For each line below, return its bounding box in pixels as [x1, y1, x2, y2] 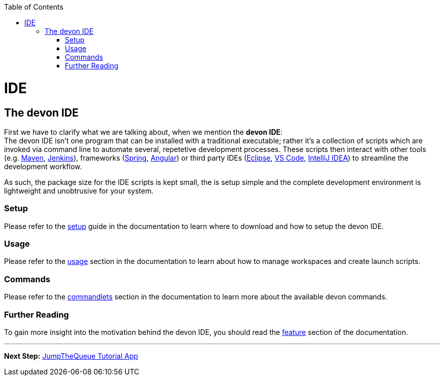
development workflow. [4, 162, 82, 171]
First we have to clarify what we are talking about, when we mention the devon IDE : [4, 127, 283, 136]
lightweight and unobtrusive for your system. [4, 186, 154, 195]
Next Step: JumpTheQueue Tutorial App [4, 351, 138, 360]
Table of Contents [4, 3, 64, 11]
